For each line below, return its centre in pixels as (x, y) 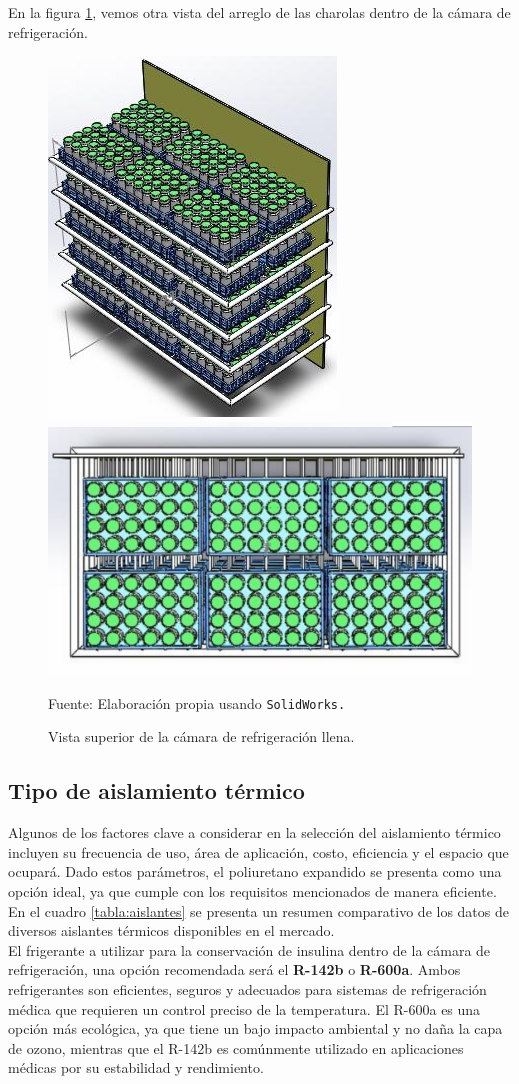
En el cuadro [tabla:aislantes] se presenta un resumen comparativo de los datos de (258, 910)
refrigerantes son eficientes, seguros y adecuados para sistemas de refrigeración (247, 988)
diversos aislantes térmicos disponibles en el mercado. (171, 930)
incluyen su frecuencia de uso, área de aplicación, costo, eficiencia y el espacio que (258, 851)
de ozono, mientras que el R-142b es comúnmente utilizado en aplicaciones (236, 1047)
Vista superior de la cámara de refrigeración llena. (201, 736)
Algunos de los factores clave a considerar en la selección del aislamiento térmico (254, 832)
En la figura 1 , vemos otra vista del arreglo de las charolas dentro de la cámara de (259, 12)
